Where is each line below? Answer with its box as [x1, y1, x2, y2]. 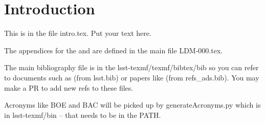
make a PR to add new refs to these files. [4, 82, 134, 93]
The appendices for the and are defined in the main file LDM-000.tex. [4, 45, 223, 55]
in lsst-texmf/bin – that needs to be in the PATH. [4, 109, 161, 120]
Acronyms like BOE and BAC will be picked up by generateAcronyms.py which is [4, 99, 261, 110]
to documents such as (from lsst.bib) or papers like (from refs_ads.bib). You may [4, 72, 259, 82]
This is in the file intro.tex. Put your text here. [4, 28, 151, 38]
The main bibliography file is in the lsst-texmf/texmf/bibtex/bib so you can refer [4, 62, 259, 73]
